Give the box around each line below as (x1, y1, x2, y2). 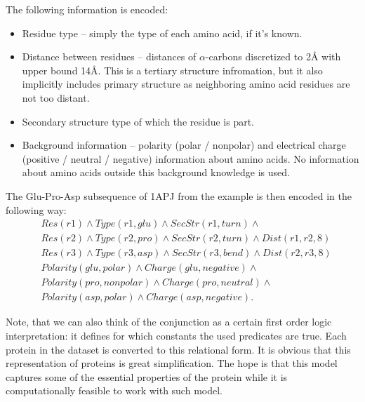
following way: (6, 202, 67, 217)
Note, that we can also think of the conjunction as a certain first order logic (6, 314, 332, 329)
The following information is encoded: (6, 2, 168, 16)
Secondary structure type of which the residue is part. (22, 114, 255, 128)
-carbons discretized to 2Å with (205, 49, 341, 64)
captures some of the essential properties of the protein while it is (6, 369, 288, 384)
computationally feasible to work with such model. (6, 383, 223, 398)
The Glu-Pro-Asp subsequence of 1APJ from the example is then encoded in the (6, 188, 352, 203)
